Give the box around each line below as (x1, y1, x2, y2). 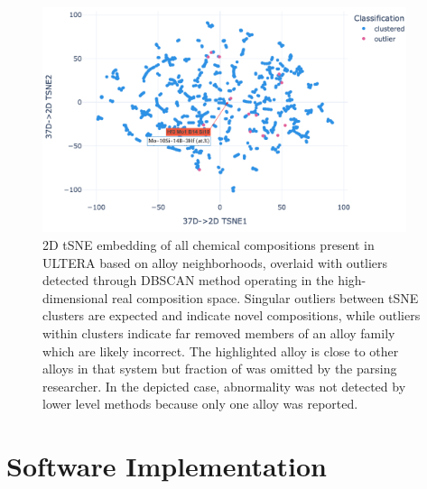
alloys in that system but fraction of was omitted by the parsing (42, 359, 397, 378)
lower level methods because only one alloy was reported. (42, 394, 358, 413)
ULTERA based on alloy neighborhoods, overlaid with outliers (42, 253, 388, 272)
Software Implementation (6, 447, 328, 484)
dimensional (42, 288, 108, 307)
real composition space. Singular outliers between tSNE (112, 288, 419, 307)
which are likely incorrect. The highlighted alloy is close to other (42, 341, 399, 360)
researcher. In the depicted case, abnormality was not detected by (42, 376, 406, 395)
